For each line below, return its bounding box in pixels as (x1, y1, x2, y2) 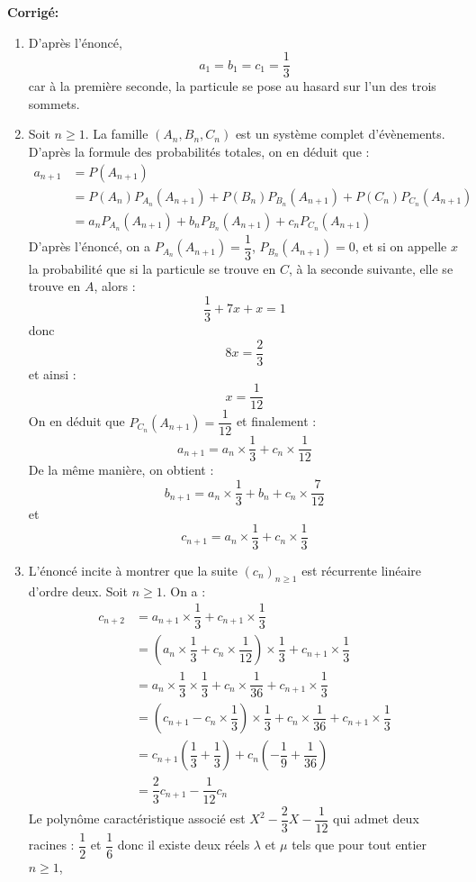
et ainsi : (28, 364, 76, 383)
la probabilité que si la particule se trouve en (28, 259, 276, 277)
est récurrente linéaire (301, 560, 422, 579)
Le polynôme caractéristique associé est (28, 809, 246, 828)
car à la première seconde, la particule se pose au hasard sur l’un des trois (28, 77, 436, 95)
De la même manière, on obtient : (28, 460, 214, 479)
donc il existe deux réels (117, 835, 250, 854)
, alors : (94, 277, 136, 296)
